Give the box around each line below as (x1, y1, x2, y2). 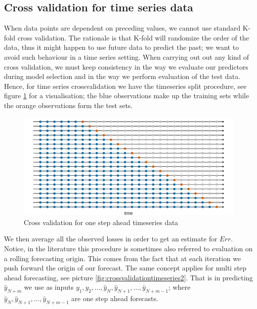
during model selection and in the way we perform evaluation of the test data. (4, 71, 241, 81)
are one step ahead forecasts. (71, 293, 158, 304)
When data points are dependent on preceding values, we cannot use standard (4, 23, 241, 33)
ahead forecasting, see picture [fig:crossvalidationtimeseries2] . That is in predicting (4, 272, 253, 282)
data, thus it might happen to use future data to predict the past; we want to (4, 42, 239, 52)
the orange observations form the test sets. (4, 100, 133, 110)
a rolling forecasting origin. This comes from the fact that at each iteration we (4, 253, 241, 263)
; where (168, 282, 191, 292)
